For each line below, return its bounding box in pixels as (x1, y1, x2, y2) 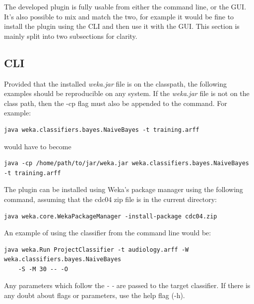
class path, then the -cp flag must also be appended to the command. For (4, 98, 227, 108)
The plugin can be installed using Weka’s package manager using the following (4, 184, 243, 195)
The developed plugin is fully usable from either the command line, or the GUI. (4, 1, 247, 11)
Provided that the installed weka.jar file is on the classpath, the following (4, 78, 227, 89)
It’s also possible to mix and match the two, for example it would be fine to (4, 11, 234, 21)
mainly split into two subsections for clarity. (4, 30, 137, 41)
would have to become (4, 141, 71, 151)
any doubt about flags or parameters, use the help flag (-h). (4, 290, 185, 301)
